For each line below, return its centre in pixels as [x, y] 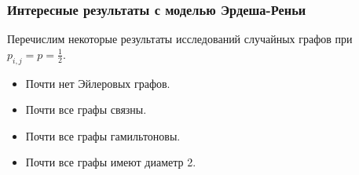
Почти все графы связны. [86, 109]
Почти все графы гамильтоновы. [103, 135]
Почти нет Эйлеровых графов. [98, 83]
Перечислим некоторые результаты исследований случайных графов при [180, 39]
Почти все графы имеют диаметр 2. [111, 162]
